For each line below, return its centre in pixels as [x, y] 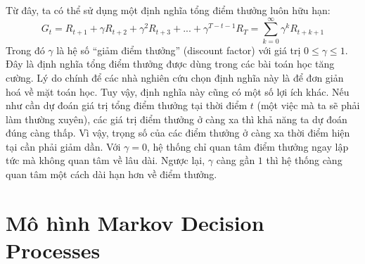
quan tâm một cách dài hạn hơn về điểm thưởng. [111, 174]
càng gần [236, 160]
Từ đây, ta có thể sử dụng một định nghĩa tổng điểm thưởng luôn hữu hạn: [168, 10]
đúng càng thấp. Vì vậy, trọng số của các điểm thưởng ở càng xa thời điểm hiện [178, 133]
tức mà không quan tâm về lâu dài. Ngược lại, [105, 160]
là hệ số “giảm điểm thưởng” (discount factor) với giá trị [179, 50]
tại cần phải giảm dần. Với [63, 146]
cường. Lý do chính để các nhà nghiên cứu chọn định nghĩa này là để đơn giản [175, 77]
